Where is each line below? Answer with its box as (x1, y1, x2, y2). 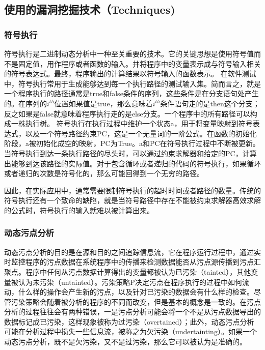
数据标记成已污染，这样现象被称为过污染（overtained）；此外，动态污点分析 (4, 316, 254, 327)
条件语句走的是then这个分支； (160, 98, 260, 108)
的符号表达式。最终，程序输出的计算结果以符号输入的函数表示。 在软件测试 (4, 68, 256, 79)
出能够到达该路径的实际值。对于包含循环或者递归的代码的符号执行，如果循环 (4, 158, 261, 168)
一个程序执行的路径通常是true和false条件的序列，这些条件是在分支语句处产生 (4, 88, 259, 99)
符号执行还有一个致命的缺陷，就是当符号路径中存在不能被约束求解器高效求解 (4, 195, 261, 206)
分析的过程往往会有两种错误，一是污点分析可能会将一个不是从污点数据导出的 (4, 306, 261, 317)
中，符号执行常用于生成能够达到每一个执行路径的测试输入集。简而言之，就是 (4, 78, 261, 89)
